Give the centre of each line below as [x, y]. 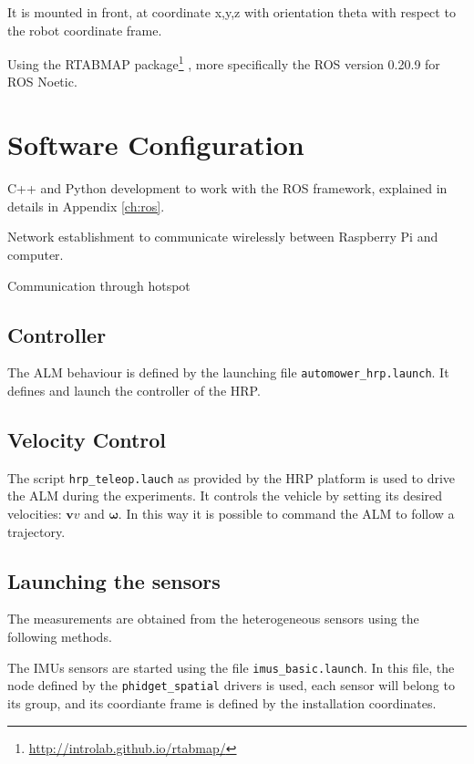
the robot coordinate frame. [85, 30]
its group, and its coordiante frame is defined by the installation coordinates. [222, 702]
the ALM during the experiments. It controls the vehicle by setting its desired [225, 496]
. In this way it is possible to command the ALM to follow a [286, 514]
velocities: [35, 514]
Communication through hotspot [99, 285]
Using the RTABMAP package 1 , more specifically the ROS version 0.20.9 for [224, 62]
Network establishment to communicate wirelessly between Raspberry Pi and [223, 237]
